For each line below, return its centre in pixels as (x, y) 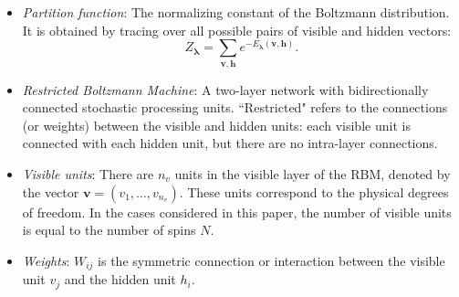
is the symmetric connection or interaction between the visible (271, 260)
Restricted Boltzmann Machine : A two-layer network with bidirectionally (225, 89)
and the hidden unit (120, 279)
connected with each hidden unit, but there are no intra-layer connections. (230, 143)
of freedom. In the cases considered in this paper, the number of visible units (237, 212)
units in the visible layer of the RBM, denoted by (313, 173)
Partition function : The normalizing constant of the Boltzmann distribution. (236, 12)
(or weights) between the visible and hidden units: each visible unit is (216, 125)
